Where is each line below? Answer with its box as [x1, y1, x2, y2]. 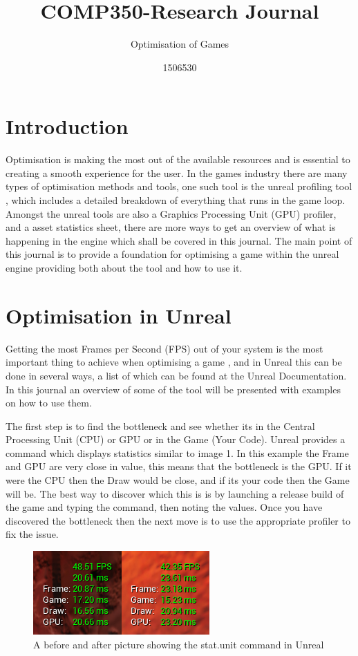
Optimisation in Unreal [6, 301, 232, 329]
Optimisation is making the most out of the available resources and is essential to [6, 152, 350, 167]
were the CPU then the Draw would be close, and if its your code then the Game [6, 473, 350, 487]
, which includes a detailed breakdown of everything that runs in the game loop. [6, 193, 346, 207]
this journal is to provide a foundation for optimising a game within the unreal [6, 247, 339, 261]
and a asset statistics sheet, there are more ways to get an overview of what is [6, 220, 336, 234]
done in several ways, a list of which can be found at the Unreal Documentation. [6, 368, 347, 382]
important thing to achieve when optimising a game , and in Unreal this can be [6, 355, 342, 369]
